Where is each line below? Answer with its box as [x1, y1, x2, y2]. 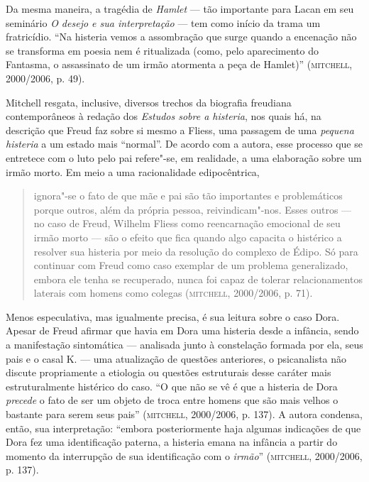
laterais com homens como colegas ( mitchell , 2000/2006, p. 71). [33, 285, 313, 300]
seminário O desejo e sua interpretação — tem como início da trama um [6, 15, 321, 30]
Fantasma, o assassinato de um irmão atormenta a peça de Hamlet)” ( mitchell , [6, 57, 353, 72]
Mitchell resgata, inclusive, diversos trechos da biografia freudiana [6, 94, 292, 109]
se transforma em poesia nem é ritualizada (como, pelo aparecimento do [6, 43, 319, 57]
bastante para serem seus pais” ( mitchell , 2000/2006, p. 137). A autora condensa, [6, 407, 363, 422]
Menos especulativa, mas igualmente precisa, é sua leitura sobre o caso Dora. [6, 309, 340, 324]
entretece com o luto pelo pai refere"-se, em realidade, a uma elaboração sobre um [6, 150, 362, 165]
